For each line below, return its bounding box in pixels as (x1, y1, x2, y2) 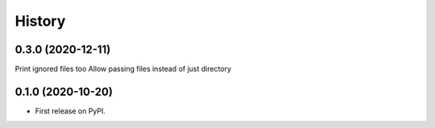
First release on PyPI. (35, 105, 106, 116)
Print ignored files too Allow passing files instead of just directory (14, 64, 232, 74)
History (14, 12, 66, 30)
